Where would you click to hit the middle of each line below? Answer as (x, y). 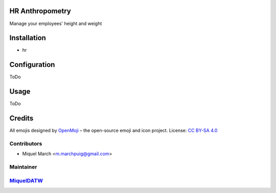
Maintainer (23, 167)
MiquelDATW (26, 180)
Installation (28, 38)
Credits (21, 118)
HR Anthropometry (40, 11)
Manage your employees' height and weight (56, 23)
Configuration (32, 65)
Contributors (26, 143)
